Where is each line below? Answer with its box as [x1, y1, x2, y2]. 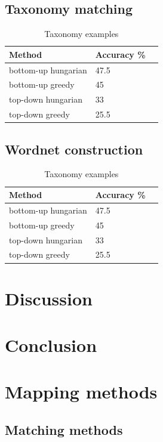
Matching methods [5, 421, 123, 439]
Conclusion [5, 333, 97, 357]
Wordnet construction [5, 140, 143, 158]
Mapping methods [5, 379, 158, 404]
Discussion [5, 286, 93, 310]
